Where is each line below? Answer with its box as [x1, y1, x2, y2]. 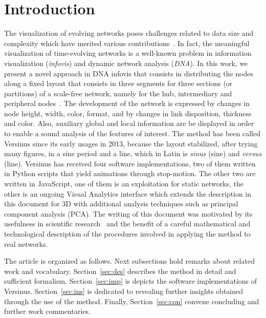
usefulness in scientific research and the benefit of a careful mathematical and [4, 218, 251, 229]
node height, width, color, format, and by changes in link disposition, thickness [4, 108, 252, 118]
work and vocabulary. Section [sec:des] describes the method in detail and [4, 265, 236, 276]
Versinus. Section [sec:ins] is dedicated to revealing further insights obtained [4, 285, 243, 296]
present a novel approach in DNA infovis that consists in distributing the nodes [4, 68, 253, 78]
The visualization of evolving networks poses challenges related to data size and [4, 28, 254, 38]
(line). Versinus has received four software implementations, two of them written [4, 158, 256, 168]
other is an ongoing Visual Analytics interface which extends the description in [4, 188, 252, 199]
